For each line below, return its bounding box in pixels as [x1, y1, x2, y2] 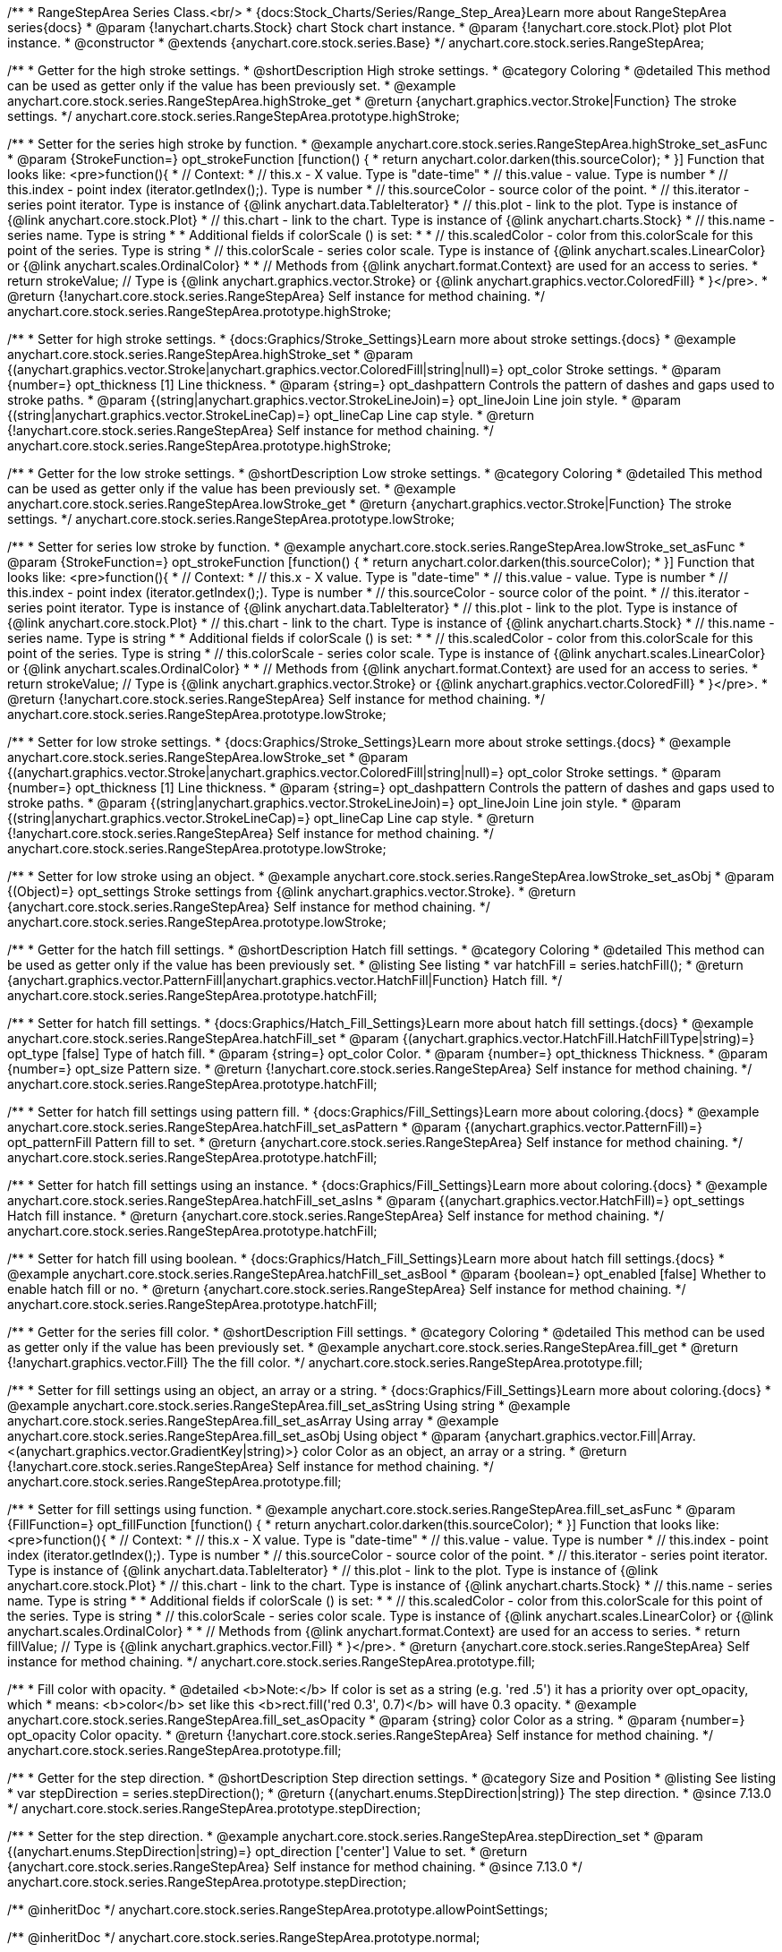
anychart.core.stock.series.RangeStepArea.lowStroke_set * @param [7, 749, 409, 765]
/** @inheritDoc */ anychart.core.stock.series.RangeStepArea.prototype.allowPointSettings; [7, 1902, 548, 1917]
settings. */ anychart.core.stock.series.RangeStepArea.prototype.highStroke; [7, 108, 460, 124]
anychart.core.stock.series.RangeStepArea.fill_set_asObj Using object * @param [7, 1428, 481, 1443]
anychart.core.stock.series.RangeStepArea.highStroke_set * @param [7, 347, 413, 362]
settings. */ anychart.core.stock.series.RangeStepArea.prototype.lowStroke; [7, 511, 455, 527]
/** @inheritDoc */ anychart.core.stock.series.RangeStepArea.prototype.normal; [7, 1930, 480, 1945]
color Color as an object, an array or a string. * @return [302, 1443, 627, 1459]
